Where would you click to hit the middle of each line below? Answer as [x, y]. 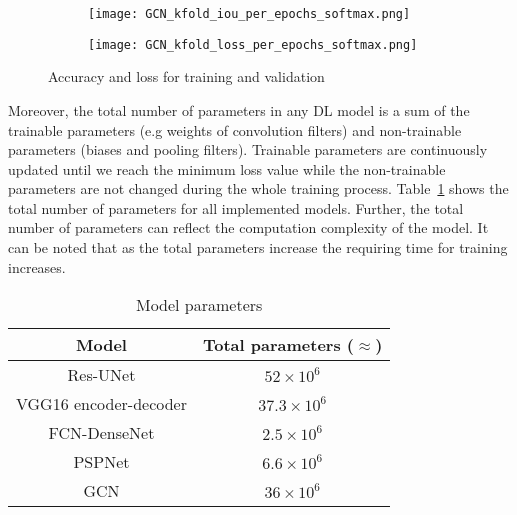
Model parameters [199, 305]
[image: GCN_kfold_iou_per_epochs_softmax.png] [249, 14]
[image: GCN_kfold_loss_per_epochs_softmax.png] [253, 44]
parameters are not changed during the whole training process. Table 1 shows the [258, 188]
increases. [37, 266]
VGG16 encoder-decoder [101, 404]
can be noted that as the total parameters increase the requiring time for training [258, 247]
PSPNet [101, 462]
